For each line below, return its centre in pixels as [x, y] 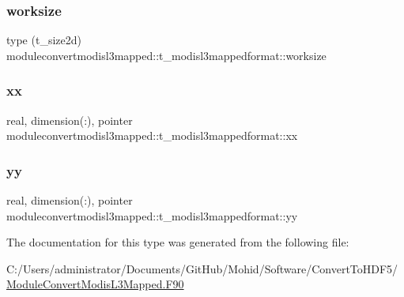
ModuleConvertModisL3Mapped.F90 [95, 284]
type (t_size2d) [44, 40]
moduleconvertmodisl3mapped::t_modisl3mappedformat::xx [152, 135]
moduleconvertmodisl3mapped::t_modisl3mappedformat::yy [152, 215]
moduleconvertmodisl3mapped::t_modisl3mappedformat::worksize [166, 55]
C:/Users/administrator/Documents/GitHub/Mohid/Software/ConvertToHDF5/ [202, 268]
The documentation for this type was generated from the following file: [178, 242]
